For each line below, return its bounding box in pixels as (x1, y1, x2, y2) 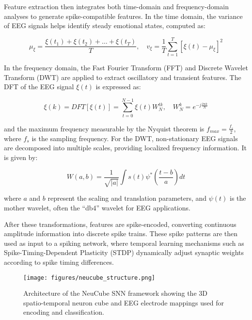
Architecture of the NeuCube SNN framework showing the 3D (23, 288, 207, 298)
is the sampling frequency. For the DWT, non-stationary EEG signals (31, 133, 238, 143)
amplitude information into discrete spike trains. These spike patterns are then (4, 228, 238, 239)
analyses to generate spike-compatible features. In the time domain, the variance (4, 11, 243, 21)
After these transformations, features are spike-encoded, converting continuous (4, 219, 236, 229)
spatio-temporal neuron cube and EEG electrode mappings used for (23, 297, 224, 307)
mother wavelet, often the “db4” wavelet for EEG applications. (4, 203, 190, 212)
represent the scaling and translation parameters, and (47, 193, 207, 203)
